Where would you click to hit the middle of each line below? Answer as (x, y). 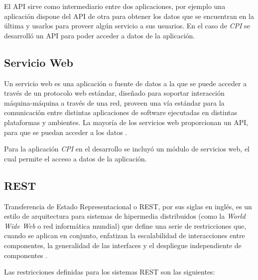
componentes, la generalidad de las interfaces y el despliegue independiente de (123, 245)
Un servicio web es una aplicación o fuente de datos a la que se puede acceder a (126, 83)
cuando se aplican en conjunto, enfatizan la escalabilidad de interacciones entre (125, 235)
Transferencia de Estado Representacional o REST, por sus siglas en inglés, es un (128, 206)
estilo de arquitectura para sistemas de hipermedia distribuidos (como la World (125, 216)
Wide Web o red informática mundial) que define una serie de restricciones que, (125, 225)
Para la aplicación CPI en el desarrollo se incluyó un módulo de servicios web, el (127, 149)
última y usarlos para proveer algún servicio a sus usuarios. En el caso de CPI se (127, 26)
